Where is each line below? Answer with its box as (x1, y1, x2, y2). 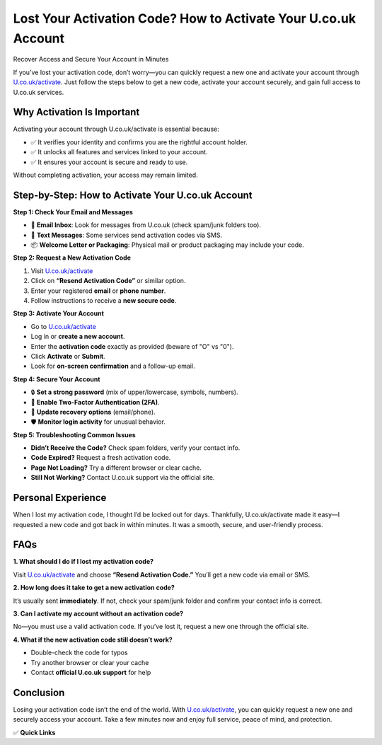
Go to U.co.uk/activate (30, 322, 97, 330)
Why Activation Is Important (13, 106, 140, 118)
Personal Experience (13, 492, 107, 504)
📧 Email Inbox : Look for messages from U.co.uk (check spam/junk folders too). (30, 221, 262, 229)
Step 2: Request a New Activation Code (13, 253, 131, 262)
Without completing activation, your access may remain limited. (13, 171, 198, 179)
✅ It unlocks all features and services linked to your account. (30, 148, 208, 156)
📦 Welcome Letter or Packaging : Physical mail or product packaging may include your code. (30, 241, 304, 249)
